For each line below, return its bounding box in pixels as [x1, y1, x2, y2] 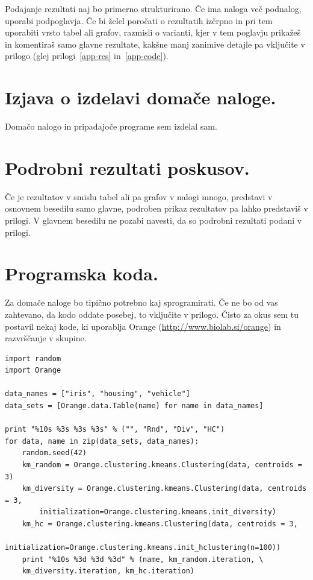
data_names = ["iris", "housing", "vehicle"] [5, 389, 190, 399]
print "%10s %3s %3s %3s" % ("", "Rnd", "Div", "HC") [5, 425, 225, 434]
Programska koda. [5, 261, 158, 286]
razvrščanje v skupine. [5, 332, 87, 344]
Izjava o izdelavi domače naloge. [5, 85, 276, 110]
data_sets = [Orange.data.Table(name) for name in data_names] [5, 402, 264, 411]
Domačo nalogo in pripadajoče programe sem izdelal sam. [5, 120, 217, 133]
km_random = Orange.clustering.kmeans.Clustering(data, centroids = [22, 461, 302, 470]
